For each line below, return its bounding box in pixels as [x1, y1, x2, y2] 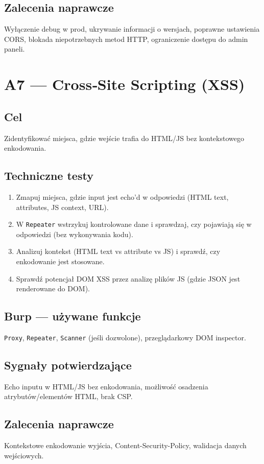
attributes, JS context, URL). [16, 201, 109, 212]
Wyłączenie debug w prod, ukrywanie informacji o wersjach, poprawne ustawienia [4, 24, 260, 34]
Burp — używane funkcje [4, 308, 141, 324]
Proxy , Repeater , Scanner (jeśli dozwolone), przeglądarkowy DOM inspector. [4, 332, 246, 342]
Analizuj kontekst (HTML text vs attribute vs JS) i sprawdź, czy [16, 246, 221, 257]
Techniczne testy [4, 168, 93, 183]
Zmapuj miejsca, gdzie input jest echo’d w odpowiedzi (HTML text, [16, 191, 229, 202]
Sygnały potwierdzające [4, 357, 132, 373]
